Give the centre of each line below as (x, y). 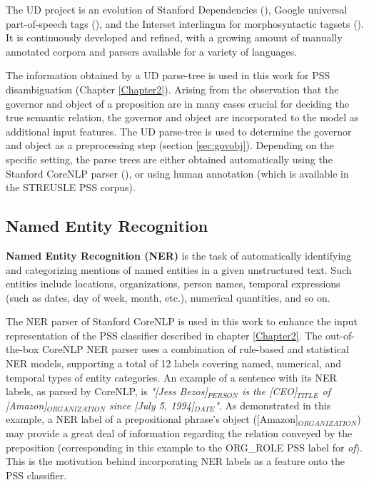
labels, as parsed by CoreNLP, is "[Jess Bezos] (107, 391)
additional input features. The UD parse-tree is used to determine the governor (179, 131)
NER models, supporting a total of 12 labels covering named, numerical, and (174, 363)
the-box (22, 349)
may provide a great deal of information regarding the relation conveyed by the (179, 433)
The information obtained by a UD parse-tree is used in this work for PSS (168, 75)
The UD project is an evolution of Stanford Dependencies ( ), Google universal (177, 9)
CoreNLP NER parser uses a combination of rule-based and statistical (195, 349)
